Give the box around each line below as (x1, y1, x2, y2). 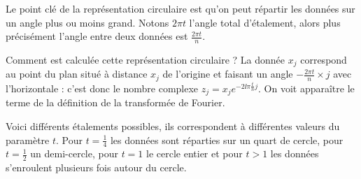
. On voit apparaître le (258, 80, 355, 95)
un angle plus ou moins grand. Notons (6, 15, 169, 29)
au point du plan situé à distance (6, 66, 148, 81)
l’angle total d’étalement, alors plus (189, 15, 341, 29)
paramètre (6, 132, 50, 147)
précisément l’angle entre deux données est (6, 29, 188, 43)
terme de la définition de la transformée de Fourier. (6, 95, 225, 110)
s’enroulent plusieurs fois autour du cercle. (6, 160, 187, 175)
